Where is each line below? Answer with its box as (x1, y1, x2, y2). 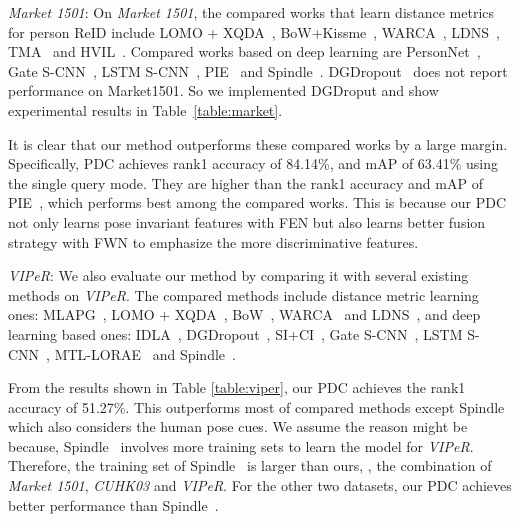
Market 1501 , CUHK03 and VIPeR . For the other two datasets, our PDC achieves (8, 475, 512, 496)
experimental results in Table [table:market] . (8, 99, 283, 120)
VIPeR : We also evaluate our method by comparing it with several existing (8, 265, 469, 286)
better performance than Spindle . (8, 494, 219, 515)
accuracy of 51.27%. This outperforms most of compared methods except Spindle (8, 396, 505, 417)
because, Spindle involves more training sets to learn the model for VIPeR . (8, 435, 474, 456)
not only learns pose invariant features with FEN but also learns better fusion (8, 211, 486, 232)
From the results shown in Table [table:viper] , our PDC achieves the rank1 (8, 377, 466, 398)
